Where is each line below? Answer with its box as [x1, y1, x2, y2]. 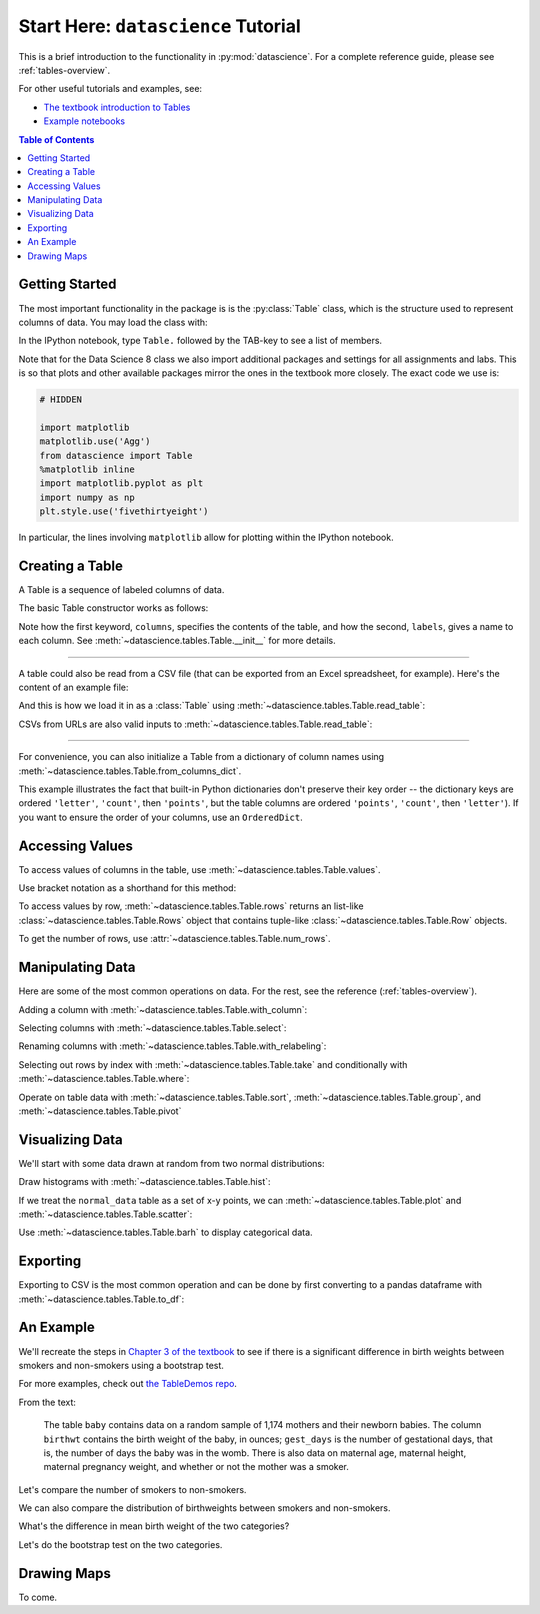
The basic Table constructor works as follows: [18, 602, 209, 614]
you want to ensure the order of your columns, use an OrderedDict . [18, 811, 304, 823]
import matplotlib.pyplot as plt [39, 478, 204, 489]
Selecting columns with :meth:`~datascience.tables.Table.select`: [18, 1021, 287, 1034]
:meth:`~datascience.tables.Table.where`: [18, 1073, 190, 1085]
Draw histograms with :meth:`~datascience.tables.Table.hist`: [18, 1176, 271, 1188]
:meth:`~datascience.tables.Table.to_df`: [18, 1293, 185, 1305]
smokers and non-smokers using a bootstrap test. [18, 1359, 225, 1371]
